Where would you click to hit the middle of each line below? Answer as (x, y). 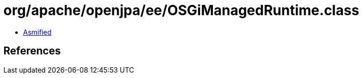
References (32, 51)
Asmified (38, 32)
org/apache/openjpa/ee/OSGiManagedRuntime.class (181, 10)
